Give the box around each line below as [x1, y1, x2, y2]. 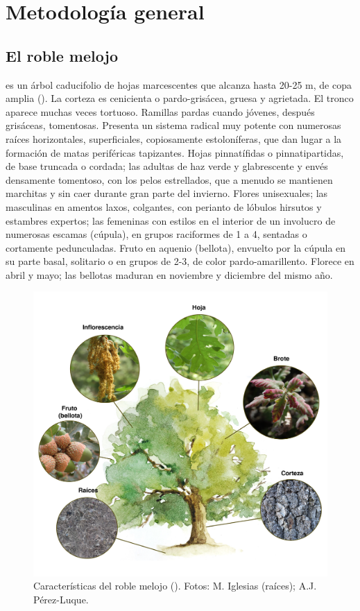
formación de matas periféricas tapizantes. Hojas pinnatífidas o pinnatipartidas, [6, 145, 344, 160]
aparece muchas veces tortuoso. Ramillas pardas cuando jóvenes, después [6, 104, 315, 119]
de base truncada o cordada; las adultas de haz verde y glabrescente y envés [6, 159, 328, 173]
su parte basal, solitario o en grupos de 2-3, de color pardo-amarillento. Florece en [6, 254, 354, 268]
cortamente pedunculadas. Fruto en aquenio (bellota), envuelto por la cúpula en [6, 240, 346, 255]
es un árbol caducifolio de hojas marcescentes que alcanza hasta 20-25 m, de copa [6, 77, 352, 92]
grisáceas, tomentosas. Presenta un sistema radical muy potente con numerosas [6, 118, 341, 132]
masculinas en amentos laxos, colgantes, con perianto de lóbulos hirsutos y [6, 199, 322, 214]
